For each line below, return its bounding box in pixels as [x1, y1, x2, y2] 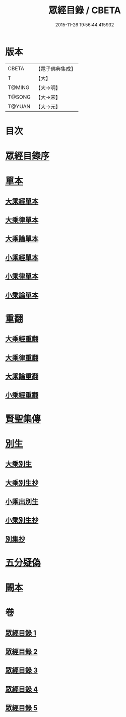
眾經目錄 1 [5, 629, 37, 637]
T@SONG [8, 93, 31, 100]
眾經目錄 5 [5, 704, 38, 712]
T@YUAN [8, 103, 31, 110]
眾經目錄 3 [5, 666, 38, 675]
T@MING [8, 84, 30, 91]
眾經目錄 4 [5, 685, 38, 693]
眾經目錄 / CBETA [48, 5, 121, 16]
